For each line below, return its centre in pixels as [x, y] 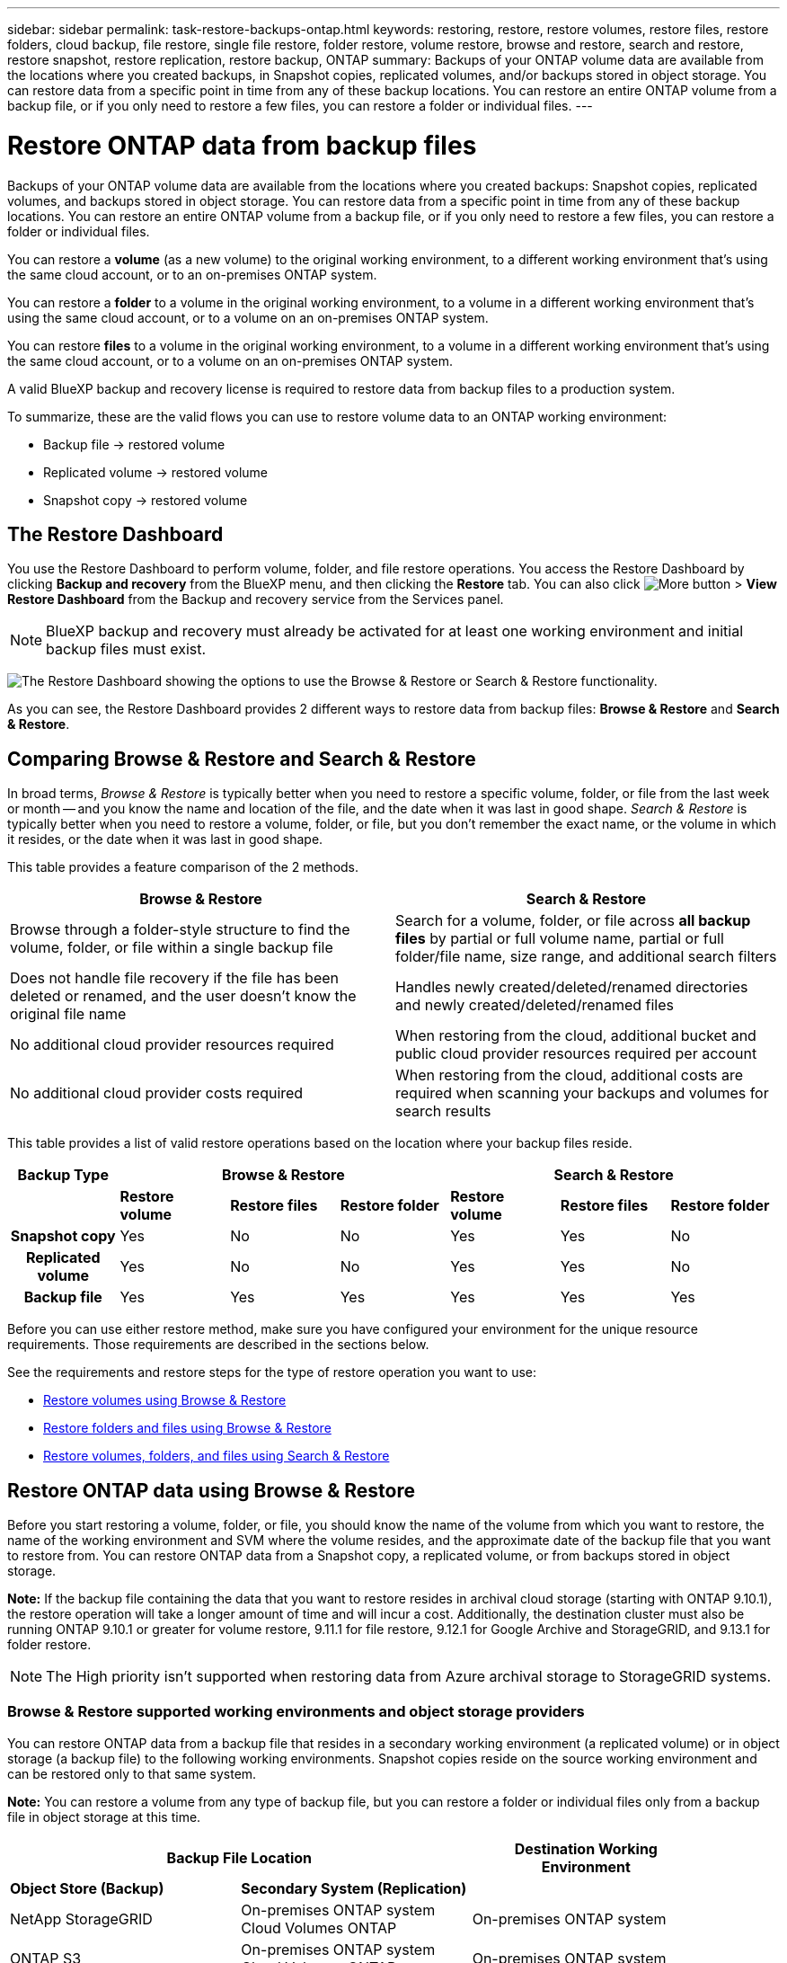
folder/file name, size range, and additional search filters [586, 957]
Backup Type [63, 1175]
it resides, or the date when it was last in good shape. [165, 839]
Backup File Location [239, 1857]
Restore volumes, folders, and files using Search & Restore [217, 1456]
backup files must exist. [126, 649]
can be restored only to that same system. [132, 1773]
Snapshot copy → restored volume [146, 500]
